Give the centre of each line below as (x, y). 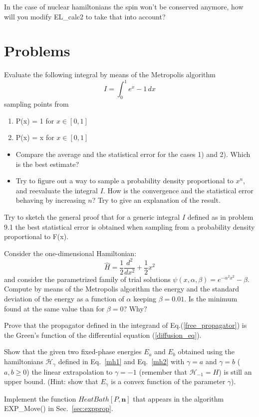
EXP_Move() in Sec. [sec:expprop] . (59, 408)
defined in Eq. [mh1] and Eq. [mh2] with (121, 361)
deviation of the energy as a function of (64, 299)
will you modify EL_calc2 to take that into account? (85, 16)
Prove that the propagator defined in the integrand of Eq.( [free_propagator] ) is (126, 325)
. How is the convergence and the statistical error (178, 190)
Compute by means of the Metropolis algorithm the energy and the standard (122, 289)
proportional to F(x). (36, 236)
